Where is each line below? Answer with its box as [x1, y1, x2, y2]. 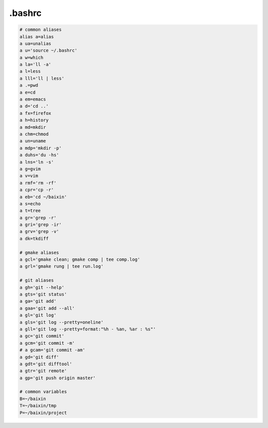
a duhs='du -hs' [19, 152, 60, 158]
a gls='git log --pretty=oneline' [19, 319, 104, 325]
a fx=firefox [19, 110, 52, 116]
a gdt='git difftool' [19, 361, 72, 367]
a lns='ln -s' [19, 159, 54, 165]
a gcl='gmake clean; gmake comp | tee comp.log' [19, 257, 140, 262]
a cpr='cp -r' [19, 187, 54, 193]
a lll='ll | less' [19, 75, 65, 81]
